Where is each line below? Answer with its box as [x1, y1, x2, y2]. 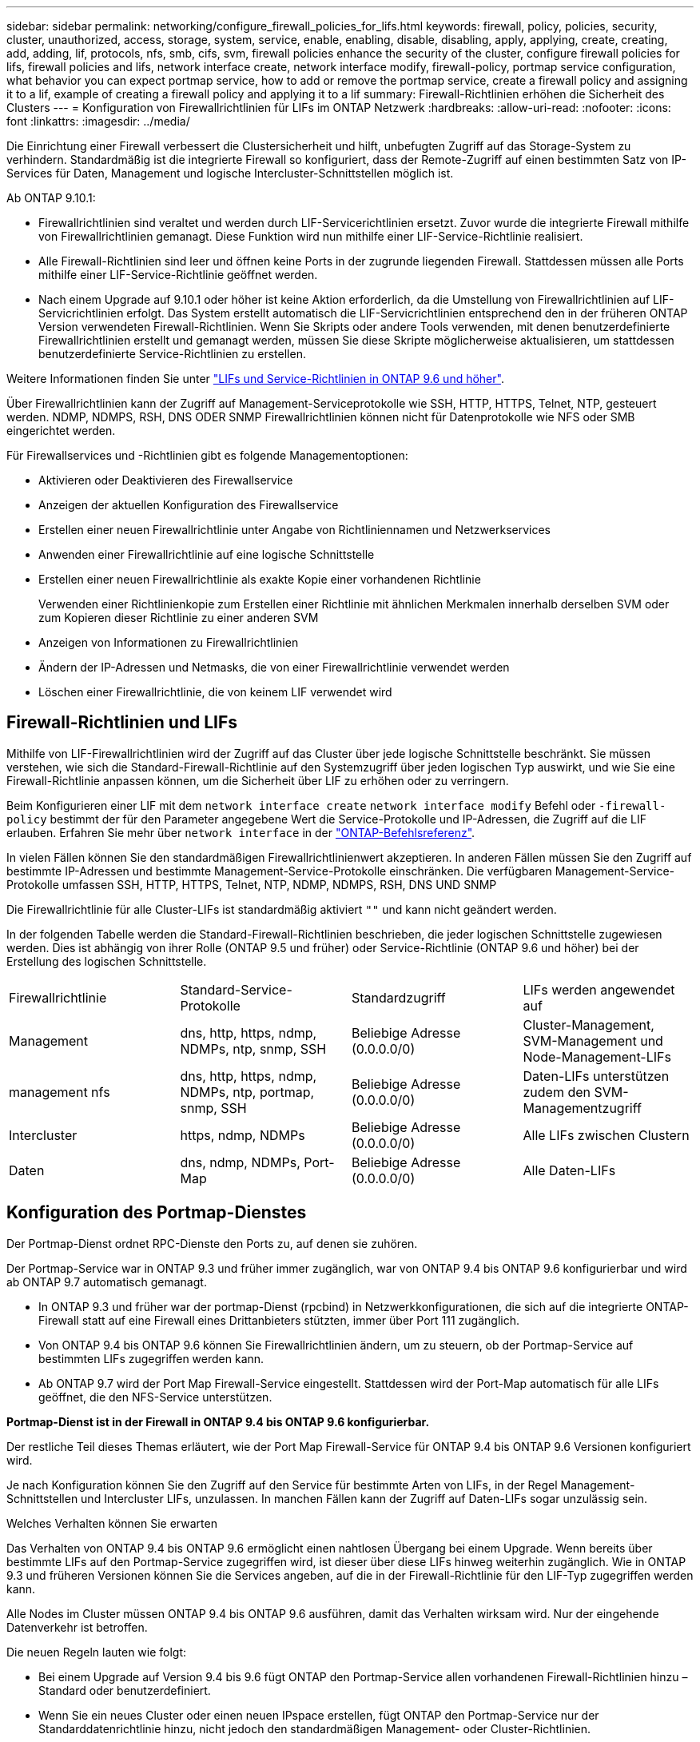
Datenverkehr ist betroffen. [6, 1620, 148, 1634]
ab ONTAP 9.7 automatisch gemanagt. [6, 1274, 207, 1289]
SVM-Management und [523, 1032, 663, 1049]
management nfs [9, 1083, 110, 1100]
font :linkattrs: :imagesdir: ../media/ [6, 114, 190, 128]
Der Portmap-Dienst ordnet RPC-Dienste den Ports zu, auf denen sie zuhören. [6, 1236, 418, 1250]
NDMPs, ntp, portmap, [180, 1083, 315, 1100]
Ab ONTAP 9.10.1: [6, 191, 96, 205]
